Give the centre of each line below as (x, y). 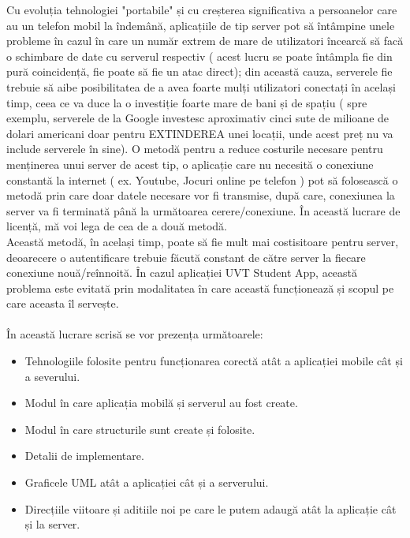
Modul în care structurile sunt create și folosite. (140, 429)
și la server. (52, 524)
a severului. (52, 376)
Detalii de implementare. (84, 456)
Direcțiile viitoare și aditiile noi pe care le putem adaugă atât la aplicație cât (211, 508)
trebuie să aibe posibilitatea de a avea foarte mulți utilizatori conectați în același (201, 86)
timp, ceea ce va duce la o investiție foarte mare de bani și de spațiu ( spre (187, 102)
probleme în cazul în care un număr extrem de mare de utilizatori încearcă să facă (205, 41)
